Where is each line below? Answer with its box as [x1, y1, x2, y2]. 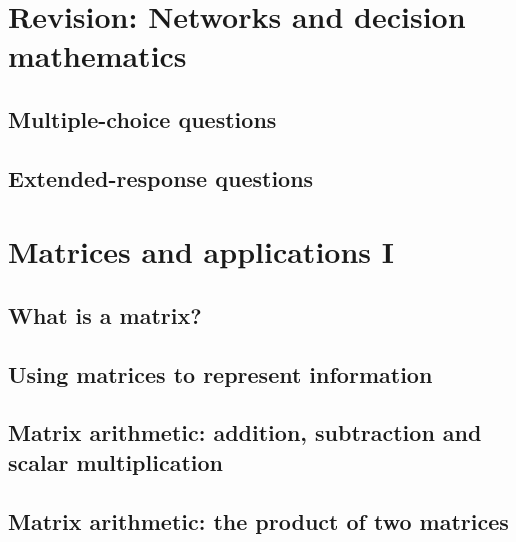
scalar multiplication [8, 446, 223, 477]
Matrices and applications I [8, 231, 394, 272]
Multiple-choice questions [8, 103, 277, 134]
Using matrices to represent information [8, 358, 433, 389]
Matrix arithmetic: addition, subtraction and [8, 417, 482, 448]
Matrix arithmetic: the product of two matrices [8, 505, 509, 536]
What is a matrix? [8, 299, 202, 330]
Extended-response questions [8, 162, 314, 193]
